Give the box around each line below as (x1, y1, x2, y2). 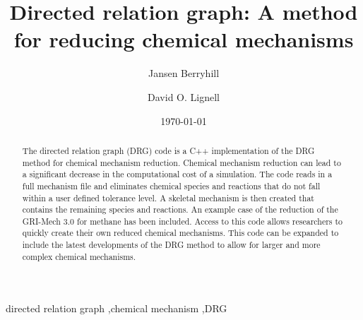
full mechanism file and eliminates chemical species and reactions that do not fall (22, 179, 321, 191)
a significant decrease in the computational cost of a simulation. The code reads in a (22, 168, 333, 180)
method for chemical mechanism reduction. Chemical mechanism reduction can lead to (22, 156, 341, 168)
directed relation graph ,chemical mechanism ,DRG (6, 301, 227, 316)
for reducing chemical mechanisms (13, 25, 354, 54)
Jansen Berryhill (148, 66, 220, 81)
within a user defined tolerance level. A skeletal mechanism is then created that (22, 191, 314, 203)
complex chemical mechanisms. (22, 250, 136, 262)
